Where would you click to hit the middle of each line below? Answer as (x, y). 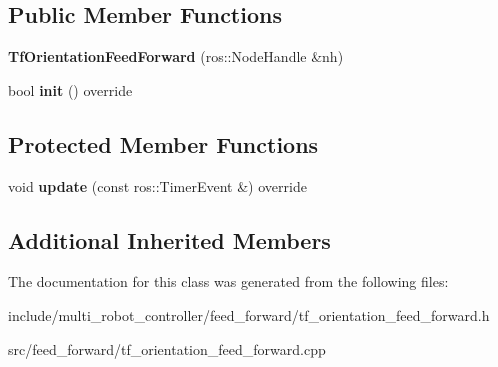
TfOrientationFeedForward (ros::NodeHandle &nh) (176, 56)
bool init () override (70, 89)
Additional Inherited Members (169, 239)
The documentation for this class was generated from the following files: (228, 281)
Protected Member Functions (163, 143)
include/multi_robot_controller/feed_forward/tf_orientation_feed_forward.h (249, 314)
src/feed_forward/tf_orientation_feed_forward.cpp (167, 348)
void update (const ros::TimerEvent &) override (157, 185)
